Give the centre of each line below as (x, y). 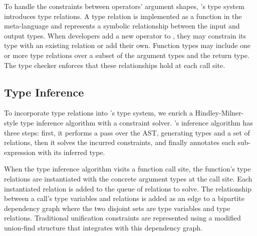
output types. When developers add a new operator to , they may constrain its (125, 35)
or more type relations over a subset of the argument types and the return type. (127, 55)
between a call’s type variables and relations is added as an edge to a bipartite (124, 198)
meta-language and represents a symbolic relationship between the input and (122, 26)
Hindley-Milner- (219, 113)
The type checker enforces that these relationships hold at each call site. (115, 65)
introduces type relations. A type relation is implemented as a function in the (123, 16)
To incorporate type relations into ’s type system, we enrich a (98, 113)
